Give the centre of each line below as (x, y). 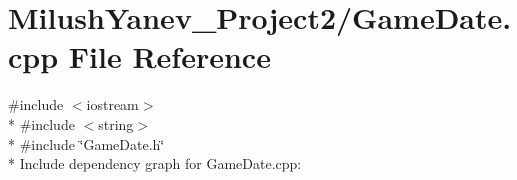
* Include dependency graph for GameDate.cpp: (155, 163)
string (116, 123)
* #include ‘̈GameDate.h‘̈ (86, 143)
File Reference (169, 56)
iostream (112, 104)
